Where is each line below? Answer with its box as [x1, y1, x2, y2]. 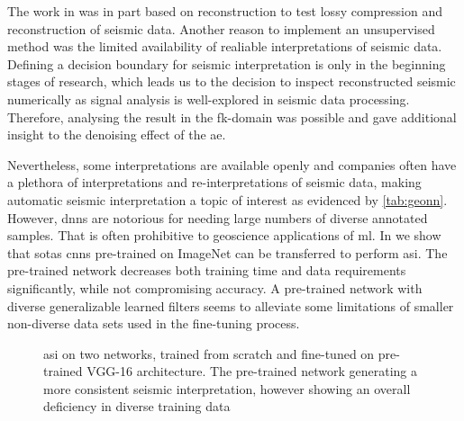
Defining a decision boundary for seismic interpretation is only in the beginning [7, 54, 446, 73]
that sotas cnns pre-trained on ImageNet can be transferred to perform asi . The [7, 243, 448, 262]
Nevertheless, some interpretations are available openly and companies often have [7, 155, 457, 174]
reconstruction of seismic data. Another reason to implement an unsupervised [7, 19, 435, 38]
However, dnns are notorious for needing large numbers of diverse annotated [7, 208, 428, 227]
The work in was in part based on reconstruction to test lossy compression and [7, 2, 443, 20]
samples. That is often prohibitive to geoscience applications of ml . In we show [7, 226, 441, 245]
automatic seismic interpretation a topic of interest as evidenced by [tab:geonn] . [7, 190, 448, 209]
